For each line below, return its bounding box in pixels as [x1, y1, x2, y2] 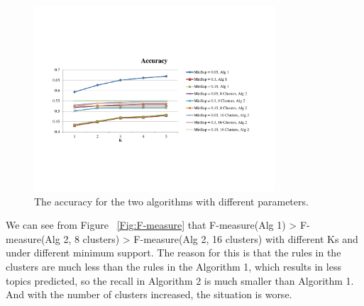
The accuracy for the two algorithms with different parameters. [34, 193, 309, 208]
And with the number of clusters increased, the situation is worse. [6, 287, 292, 302]
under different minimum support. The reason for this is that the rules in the [6, 245, 341, 260]
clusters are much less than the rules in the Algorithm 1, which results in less [6, 259, 341, 273]
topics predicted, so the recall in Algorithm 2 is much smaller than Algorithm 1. [6, 273, 354, 288]
